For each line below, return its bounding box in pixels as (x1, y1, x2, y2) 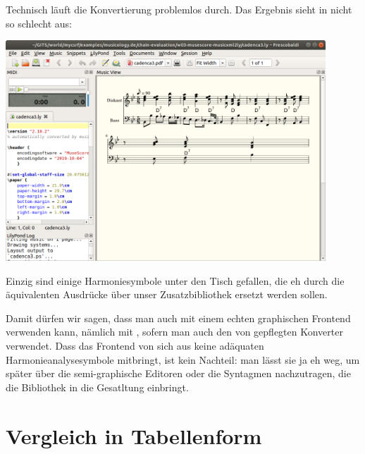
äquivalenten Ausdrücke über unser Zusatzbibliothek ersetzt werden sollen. (6, 287, 328, 302)
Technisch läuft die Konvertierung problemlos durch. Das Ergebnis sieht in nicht (6, 2, 352, 16)
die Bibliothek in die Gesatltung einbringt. (6, 379, 189, 394)
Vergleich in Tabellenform (6, 421, 262, 450)
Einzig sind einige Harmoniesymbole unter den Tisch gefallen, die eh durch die (6, 273, 345, 288)
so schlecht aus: (6, 16, 72, 30)
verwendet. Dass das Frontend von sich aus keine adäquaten (6, 338, 264, 353)
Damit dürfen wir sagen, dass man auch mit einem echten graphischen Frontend (6, 310, 351, 325)
